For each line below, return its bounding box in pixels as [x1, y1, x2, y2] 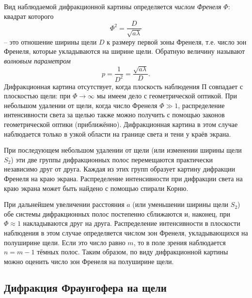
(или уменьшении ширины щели [132, 199, 229, 209]
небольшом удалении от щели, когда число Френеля [4, 100, 157, 110]
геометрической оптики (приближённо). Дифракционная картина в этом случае [4, 119, 238, 129]
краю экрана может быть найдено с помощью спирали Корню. [4, 183, 189, 193]
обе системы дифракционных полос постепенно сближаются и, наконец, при [4, 208, 230, 219]
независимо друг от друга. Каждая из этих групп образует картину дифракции [4, 164, 235, 174]
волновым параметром [4, 55, 71, 65]
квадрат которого [4, 11, 54, 21]
